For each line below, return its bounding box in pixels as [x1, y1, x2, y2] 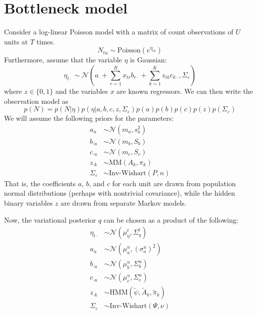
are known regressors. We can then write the [116, 85, 253, 96]
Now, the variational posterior [4, 214, 96, 225]
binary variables [4, 198, 53, 208]
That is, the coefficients [4, 178, 76, 188]
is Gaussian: [130, 54, 167, 65]
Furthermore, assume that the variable [4, 54, 122, 65]
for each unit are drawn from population [112, 178, 236, 188]
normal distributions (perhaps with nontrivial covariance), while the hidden [4, 188, 235, 198]
